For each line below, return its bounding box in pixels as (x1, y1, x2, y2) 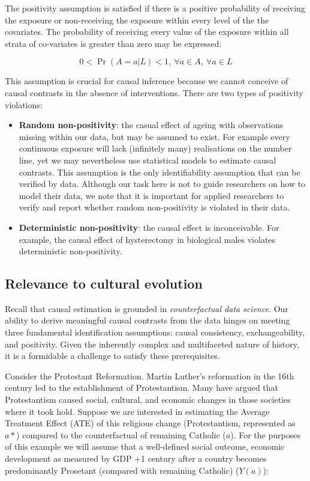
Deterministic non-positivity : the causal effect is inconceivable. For (19, 221, 279, 233)
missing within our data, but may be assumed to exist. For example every (19, 130, 290, 142)
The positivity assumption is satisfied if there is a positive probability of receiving (5, 2, 305, 14)
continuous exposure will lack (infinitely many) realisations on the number (19, 142, 292, 155)
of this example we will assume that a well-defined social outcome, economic (5, 440, 285, 453)
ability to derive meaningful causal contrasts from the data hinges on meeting (5, 314, 290, 326)
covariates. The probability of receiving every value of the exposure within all (5, 25, 289, 38)
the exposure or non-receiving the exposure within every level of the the (5, 13, 269, 26)
